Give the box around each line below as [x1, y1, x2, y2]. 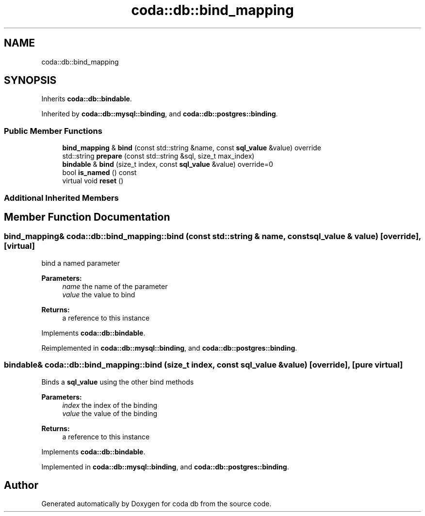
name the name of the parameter [62, 282, 168, 290]
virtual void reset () [62, 177, 124, 185]
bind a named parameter [41, 258, 120, 267]
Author [4, 479, 38, 491]
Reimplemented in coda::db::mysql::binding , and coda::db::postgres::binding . [41, 343, 297, 352]
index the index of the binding [62, 401, 158, 409]
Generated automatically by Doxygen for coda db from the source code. [41, 500, 272, 508]
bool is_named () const [62, 168, 137, 177]
